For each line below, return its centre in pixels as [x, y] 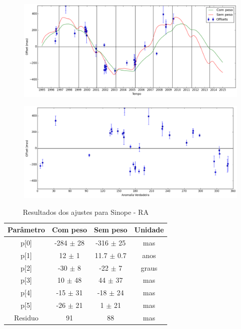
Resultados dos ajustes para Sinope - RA [86, 212]
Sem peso [111, 230]
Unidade [149, 230]
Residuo [26, 317]
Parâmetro [26, 230]
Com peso [70, 230]
